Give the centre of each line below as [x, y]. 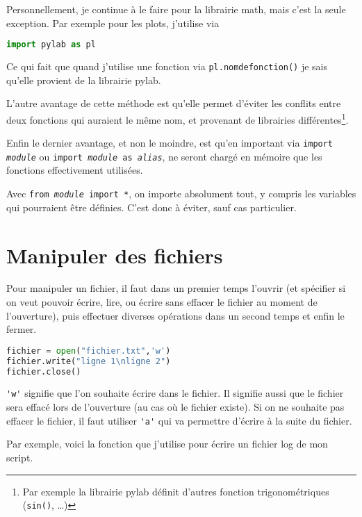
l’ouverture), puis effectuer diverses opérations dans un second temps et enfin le [175, 315]
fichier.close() [44, 371]
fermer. [22, 329]
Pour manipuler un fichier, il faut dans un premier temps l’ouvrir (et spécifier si [176, 288]
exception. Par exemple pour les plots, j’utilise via [113, 23]
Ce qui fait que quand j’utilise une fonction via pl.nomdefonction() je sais [167, 66]
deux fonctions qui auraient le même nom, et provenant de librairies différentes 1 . [178, 118]
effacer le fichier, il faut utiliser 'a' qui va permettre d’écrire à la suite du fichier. [179, 420]
